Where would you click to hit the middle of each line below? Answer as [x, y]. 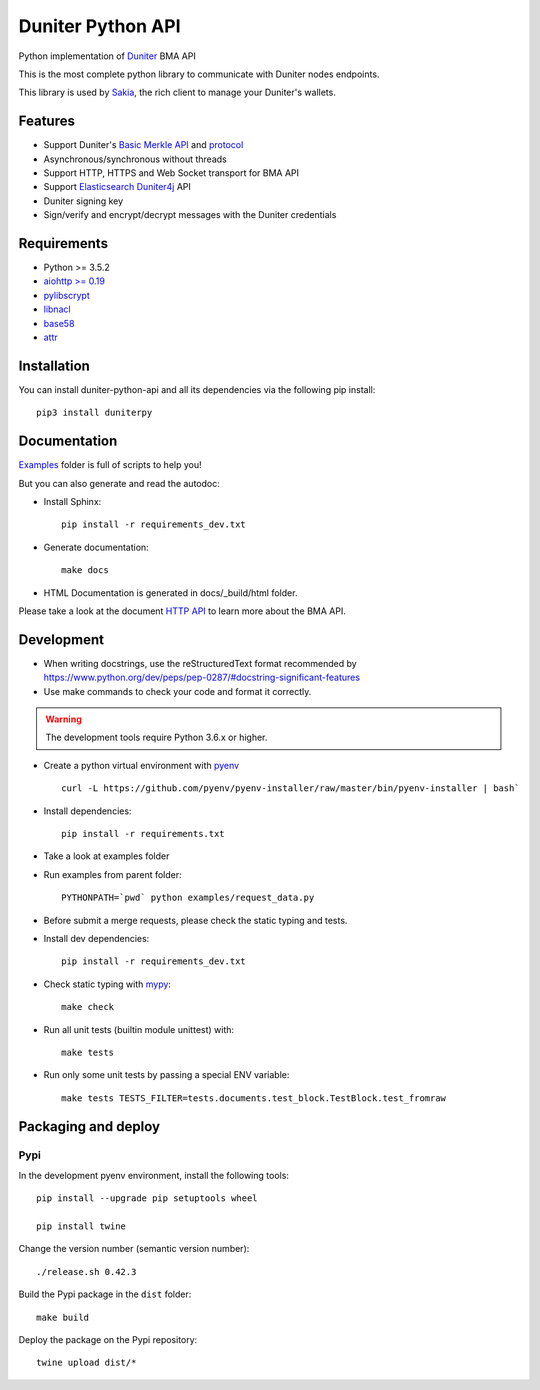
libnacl [57, 309]
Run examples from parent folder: [112, 874]
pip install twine [81, 1226]
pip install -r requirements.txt [143, 834]
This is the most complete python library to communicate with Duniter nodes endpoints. [199, 74]
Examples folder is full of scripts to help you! [110, 465]
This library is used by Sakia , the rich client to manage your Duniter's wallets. [177, 92]
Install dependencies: [87, 811]
